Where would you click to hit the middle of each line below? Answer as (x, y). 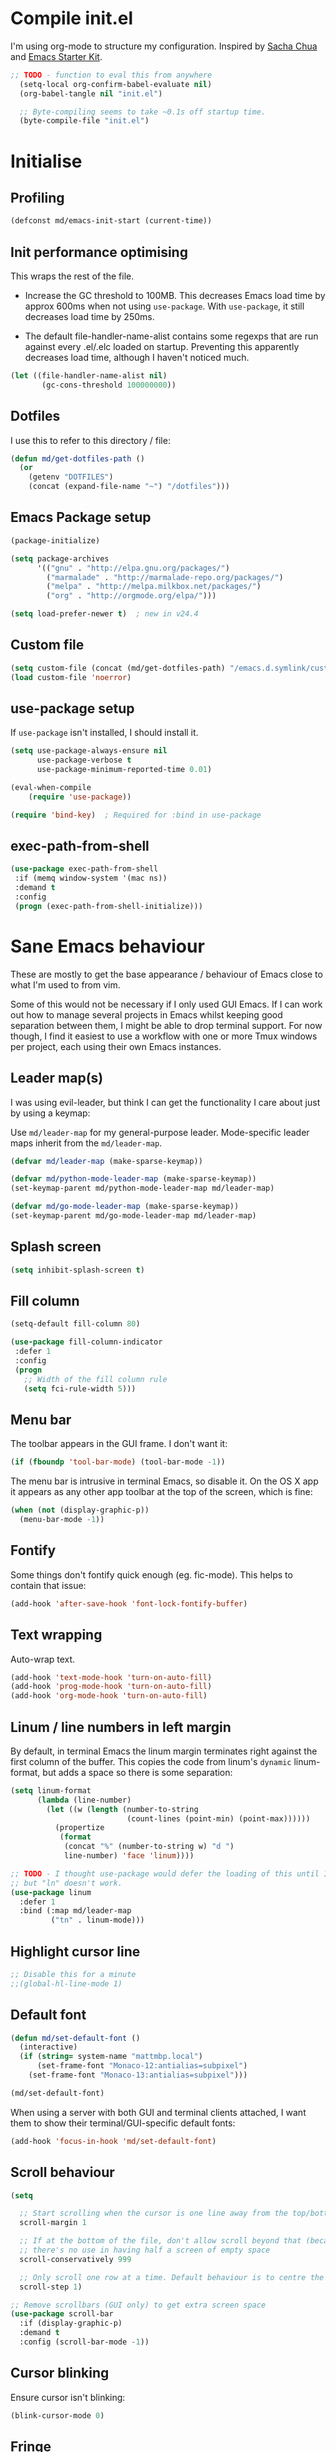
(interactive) (48, 2047)
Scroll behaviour (62, 2172)
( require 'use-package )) (80, 797)
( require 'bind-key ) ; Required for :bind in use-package (136, 815)
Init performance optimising (99, 252)
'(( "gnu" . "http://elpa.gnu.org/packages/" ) (133, 568)
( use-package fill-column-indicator (86, 1342)
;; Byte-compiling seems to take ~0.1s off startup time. (143, 112)
